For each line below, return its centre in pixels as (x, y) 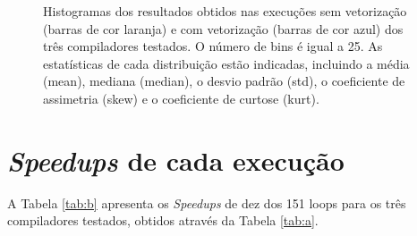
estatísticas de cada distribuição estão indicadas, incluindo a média (226, 63)
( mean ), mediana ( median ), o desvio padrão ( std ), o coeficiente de (224, 81)
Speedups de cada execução (176, 160)
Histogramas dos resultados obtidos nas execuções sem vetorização (225, 11)
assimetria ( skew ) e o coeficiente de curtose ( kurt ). (181, 98)
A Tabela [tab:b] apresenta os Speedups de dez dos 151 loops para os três (207, 202)
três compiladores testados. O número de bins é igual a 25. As (213, 46)
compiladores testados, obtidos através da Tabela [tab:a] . (163, 220)
